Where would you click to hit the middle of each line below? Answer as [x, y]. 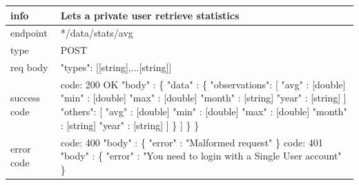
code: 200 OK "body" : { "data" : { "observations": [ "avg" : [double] [203, 84]
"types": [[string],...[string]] [116, 67]
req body [29, 67]
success [25, 98]
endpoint [29, 33]
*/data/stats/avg [97, 33]
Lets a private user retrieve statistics [150, 15]
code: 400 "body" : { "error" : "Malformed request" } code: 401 [192, 142]
